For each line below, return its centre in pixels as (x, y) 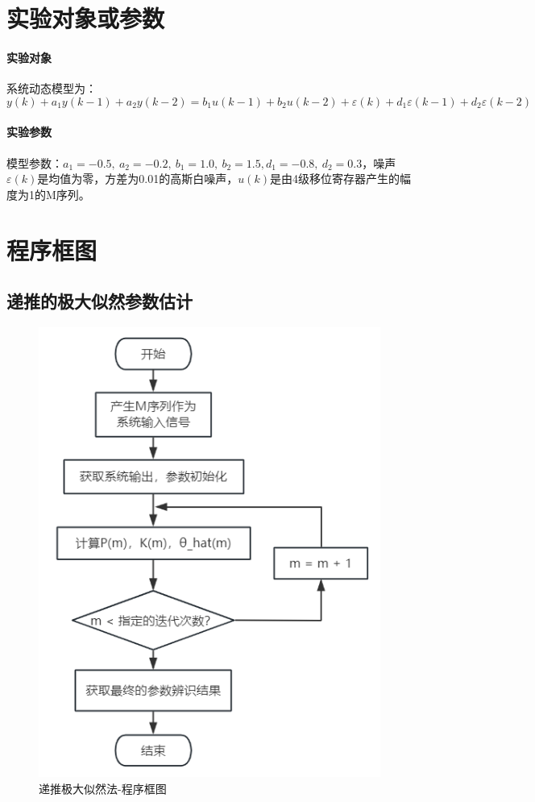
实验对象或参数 (86, 18)
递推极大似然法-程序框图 (103, 788)
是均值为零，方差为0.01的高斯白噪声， (138, 179)
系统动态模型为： (52, 88)
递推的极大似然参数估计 (100, 301)
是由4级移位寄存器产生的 (334, 179)
